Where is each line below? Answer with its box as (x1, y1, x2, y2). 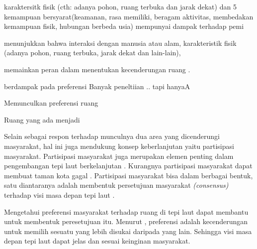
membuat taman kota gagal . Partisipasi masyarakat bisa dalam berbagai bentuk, (4, 170, 253, 180)
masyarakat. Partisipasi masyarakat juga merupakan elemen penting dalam (4, 150, 234, 161)
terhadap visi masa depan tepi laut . (4, 189, 115, 200)
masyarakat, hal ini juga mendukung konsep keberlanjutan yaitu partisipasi (4, 140, 234, 151)
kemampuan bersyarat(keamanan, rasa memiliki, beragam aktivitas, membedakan (4, 11, 254, 21)
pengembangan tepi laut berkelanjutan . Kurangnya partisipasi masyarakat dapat (4, 160, 253, 171)
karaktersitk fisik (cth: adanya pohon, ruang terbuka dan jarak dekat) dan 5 (4, 1, 237, 11)
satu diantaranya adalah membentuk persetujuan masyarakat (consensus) (4, 180, 229, 190)
